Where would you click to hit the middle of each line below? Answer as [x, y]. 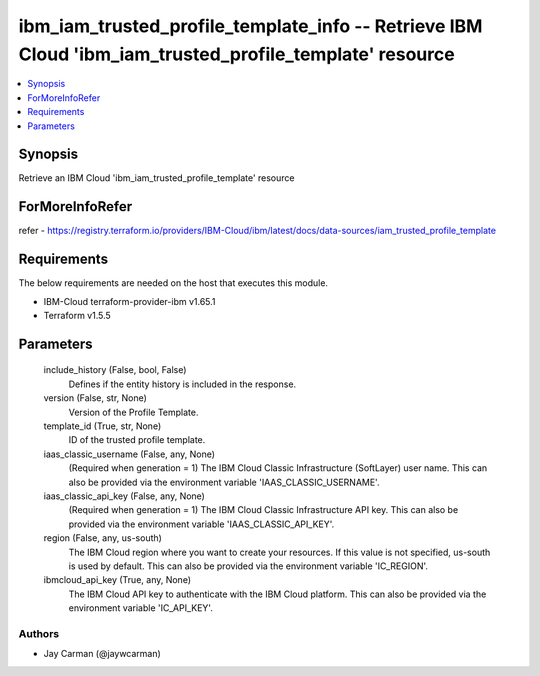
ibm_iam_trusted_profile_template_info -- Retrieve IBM [250, 26]
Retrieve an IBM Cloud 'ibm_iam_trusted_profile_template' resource [156, 178]
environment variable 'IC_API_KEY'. [141, 608]
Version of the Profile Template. [133, 412]
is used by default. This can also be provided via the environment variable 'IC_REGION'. [248, 566]
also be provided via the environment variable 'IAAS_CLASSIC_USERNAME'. [224, 482]
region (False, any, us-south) [102, 538]
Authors [39, 633]
